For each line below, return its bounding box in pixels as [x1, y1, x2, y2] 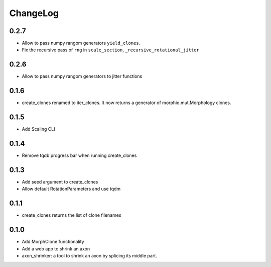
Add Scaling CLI [22, 126, 55, 132]
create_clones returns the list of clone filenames [22, 212, 121, 218]
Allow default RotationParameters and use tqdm [22, 186, 121, 192]
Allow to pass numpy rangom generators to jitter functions [22, 73, 143, 79]
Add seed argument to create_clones [22, 179, 98, 185]
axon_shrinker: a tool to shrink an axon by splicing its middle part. [22, 252, 158, 258]
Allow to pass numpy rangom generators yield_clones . [22, 40, 141, 46]
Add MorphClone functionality [22, 239, 85, 245]
